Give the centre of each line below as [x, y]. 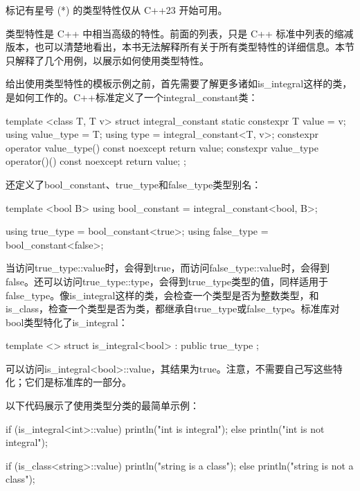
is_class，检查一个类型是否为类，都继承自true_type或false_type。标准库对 [173, 309]
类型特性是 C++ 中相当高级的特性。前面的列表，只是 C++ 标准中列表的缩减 [180, 33]
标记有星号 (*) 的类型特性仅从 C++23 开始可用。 [117, 10]
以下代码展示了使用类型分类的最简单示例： [102, 405]
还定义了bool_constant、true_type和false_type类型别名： [134, 184]
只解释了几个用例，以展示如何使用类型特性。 [107, 60]
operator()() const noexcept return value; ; [96, 161]
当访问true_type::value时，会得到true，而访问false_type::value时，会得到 [168, 268]
